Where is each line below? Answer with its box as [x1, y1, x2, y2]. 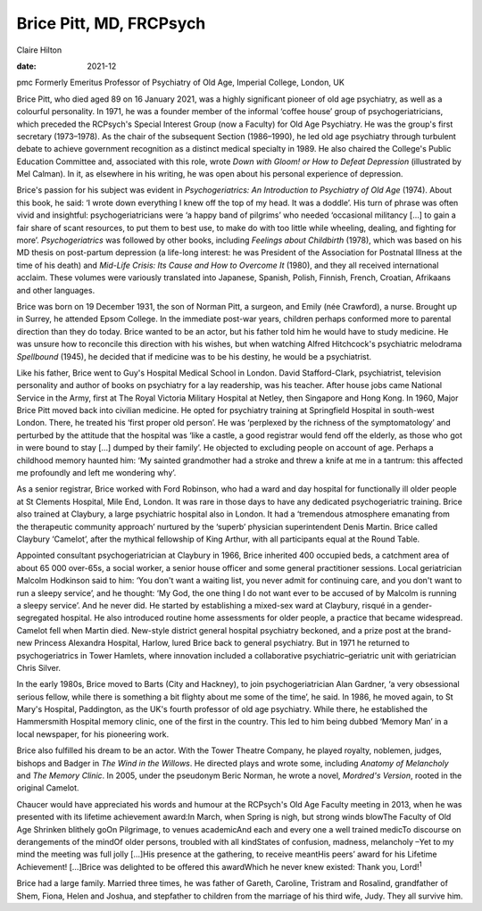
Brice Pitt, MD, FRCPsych [16, 13, 206, 33]
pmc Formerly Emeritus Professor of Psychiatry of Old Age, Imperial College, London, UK [16, 77, 345, 88]
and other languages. [16, 285, 96, 295]
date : [16, 61, 37, 71]
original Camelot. [16, 783, 79, 793]
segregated [16, 612, 59, 624]
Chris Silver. [16, 662, 62, 673]
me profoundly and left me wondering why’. [16, 468, 177, 478]
